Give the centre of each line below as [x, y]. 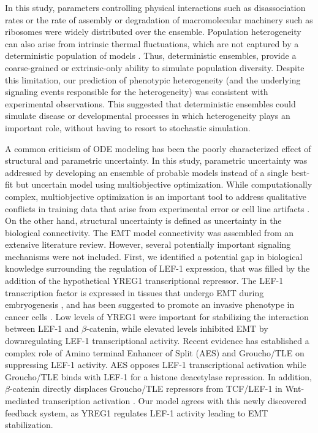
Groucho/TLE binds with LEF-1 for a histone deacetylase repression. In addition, [158, 376]
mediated [22, 400]
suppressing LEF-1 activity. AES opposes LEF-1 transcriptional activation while [156, 365]
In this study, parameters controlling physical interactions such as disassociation [155, 7]
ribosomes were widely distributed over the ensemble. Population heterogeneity [153, 32]
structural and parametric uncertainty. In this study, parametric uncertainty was [156, 160]
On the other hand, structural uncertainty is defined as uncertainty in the [143, 220]
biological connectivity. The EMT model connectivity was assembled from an [150, 232]
